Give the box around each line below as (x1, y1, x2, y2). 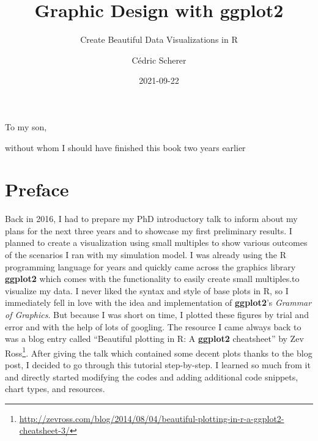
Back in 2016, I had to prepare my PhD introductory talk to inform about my (5, 212, 298, 225)
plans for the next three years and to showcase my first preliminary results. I (5, 224, 292, 237)
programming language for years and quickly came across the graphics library (5, 260, 296, 273)
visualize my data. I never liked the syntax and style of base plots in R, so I (5, 284, 289, 297)
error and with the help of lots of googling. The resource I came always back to (5, 320, 301, 333)
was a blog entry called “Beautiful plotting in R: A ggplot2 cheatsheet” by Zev (5, 332, 304, 345)
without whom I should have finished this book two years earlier (5, 141, 246, 154)
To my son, (5, 120, 47, 133)
